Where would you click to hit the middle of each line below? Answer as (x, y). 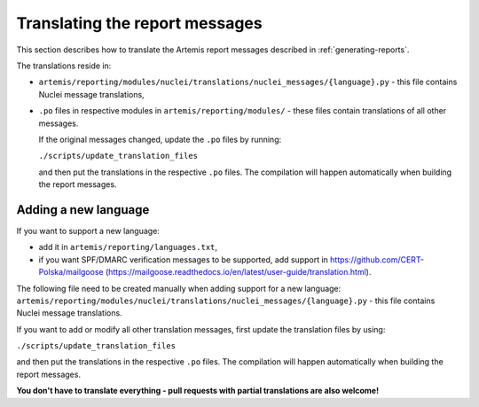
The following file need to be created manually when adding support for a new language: (179, 288)
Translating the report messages (139, 23)
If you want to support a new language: (88, 231)
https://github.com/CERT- (377, 259)
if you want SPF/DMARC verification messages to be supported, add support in (183, 259)
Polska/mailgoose (71, 272)
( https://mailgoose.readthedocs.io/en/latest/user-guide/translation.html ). (238, 272)
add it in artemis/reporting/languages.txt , (128, 247)
